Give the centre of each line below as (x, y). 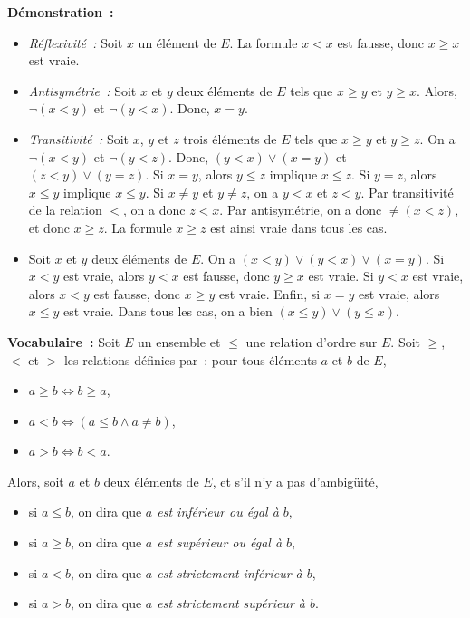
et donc (49, 227)
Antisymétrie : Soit (82, 90)
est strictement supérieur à (231, 603)
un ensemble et (179, 341)
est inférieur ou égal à (218, 512)
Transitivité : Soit (79, 138)
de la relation (65, 210)
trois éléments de (230, 138)
